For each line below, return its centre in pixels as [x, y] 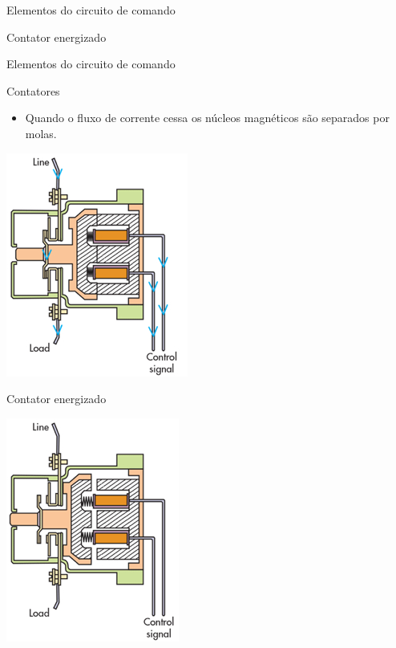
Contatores [33, 90]
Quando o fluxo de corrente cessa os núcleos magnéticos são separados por [207, 118]
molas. [41, 133]
